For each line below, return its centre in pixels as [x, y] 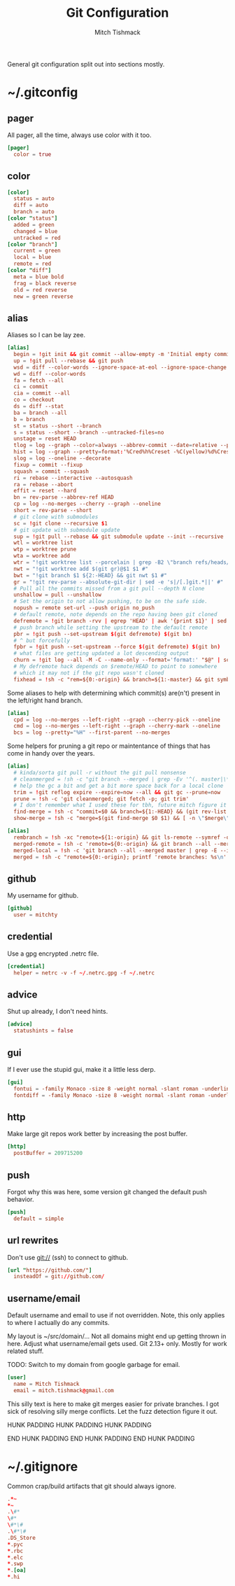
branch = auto [34, 212]
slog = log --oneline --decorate [62, 459]
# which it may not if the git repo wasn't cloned [89, 673]
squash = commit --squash [51, 471]
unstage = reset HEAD [45, 439]
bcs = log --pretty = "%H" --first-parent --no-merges [92, 732]
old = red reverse [41, 290]
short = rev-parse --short [53, 511]
